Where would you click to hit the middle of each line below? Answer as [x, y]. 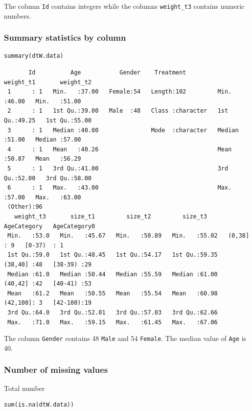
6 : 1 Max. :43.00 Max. [120, 188]
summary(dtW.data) [34, 56]
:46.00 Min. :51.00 [43, 101]
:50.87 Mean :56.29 [43, 159]
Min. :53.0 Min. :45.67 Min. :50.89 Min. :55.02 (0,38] [128, 236]
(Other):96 [25, 207]
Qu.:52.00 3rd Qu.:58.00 [48, 178]
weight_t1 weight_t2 [48, 82]
